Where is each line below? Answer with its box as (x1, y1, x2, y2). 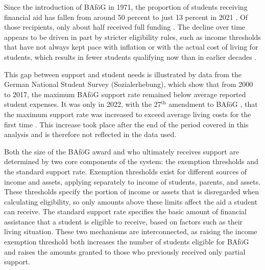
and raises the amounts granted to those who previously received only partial (4, 246, 246, 257)
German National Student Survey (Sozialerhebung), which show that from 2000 (4, 79, 253, 89)
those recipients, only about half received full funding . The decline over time (4, 21, 246, 32)
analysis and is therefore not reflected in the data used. (4, 129, 177, 140)
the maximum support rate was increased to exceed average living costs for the (4, 108, 251, 119)
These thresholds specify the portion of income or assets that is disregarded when (4, 186, 259, 197)
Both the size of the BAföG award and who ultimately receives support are (4, 146, 239, 156)
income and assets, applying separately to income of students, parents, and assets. (4, 176, 261, 187)
